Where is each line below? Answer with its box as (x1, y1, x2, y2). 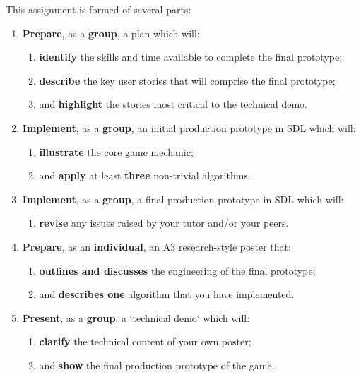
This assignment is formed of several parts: (6, 2, 191, 16)
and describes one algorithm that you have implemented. (39, 287, 295, 301)
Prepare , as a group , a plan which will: (22, 25, 200, 40)
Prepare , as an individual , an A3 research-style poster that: (22, 239, 291, 253)
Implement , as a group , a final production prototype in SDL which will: (22, 191, 344, 206)
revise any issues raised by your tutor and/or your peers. (39, 215, 289, 230)
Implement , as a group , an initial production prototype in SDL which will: (22, 120, 356, 135)
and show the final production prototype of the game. (39, 357, 275, 372)
